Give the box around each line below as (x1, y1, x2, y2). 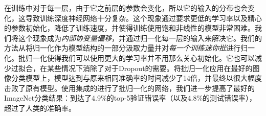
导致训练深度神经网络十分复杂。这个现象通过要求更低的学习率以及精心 (25, 12, 262, 23)
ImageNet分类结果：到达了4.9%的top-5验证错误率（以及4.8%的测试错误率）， (4, 92, 257, 103)
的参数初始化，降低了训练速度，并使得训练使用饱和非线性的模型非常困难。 (4, 22, 255, 33)
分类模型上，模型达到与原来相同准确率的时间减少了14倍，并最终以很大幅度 (11, 73, 262, 83)
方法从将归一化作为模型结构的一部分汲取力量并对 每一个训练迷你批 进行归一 (4, 42, 255, 53)
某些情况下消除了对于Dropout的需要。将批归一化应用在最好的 (47, 62, 253, 73)
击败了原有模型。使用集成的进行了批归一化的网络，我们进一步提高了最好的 (4, 82, 255, 93)
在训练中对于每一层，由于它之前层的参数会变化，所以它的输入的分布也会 (4, 3, 248, 13)
